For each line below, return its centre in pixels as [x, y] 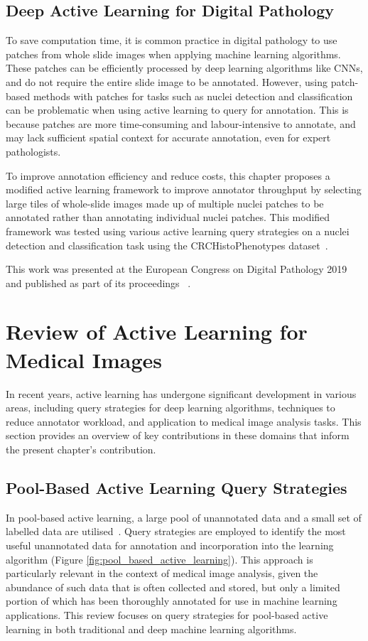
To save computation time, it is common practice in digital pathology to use [172, 40]
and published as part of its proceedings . [98, 282]
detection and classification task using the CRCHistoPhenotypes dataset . [167, 245]
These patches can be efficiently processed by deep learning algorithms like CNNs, [184, 68]
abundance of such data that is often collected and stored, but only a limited [173, 587]
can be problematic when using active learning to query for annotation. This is [177, 110]
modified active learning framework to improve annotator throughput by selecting [184, 189]
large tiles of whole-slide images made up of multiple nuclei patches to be [165, 203]
